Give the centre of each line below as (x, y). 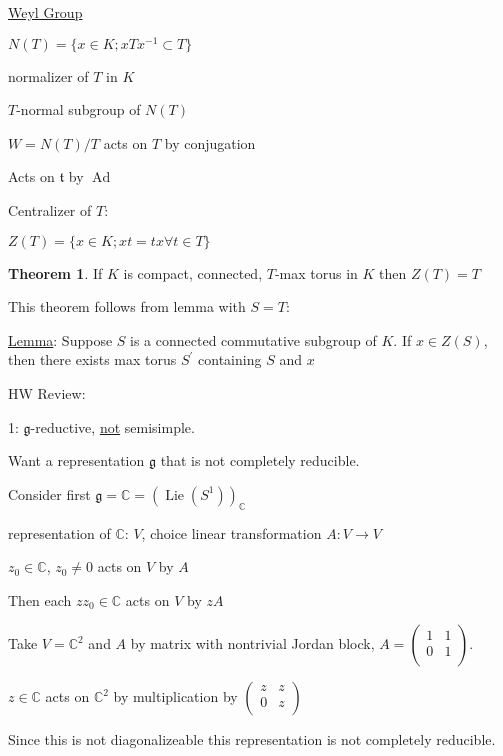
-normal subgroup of (78, 109)
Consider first (49, 493)
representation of (59, 532)
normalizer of (48, 75)
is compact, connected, (193, 272)
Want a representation (76, 460)
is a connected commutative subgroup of (253, 339)
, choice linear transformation (231, 532)
